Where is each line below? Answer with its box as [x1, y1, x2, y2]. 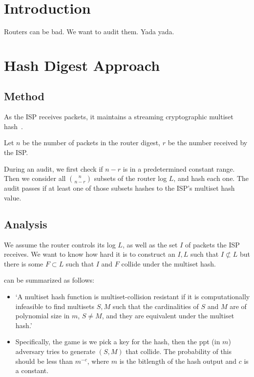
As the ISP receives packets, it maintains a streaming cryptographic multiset [4, 111, 233, 122]
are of [230, 301, 247, 311]
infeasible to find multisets [15, 301, 95, 311]
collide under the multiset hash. [121, 258, 216, 268]
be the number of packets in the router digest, [22, 137, 160, 148]
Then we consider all [4, 173, 66, 183]
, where [87, 355, 109, 366]
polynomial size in [15, 310, 70, 321]
